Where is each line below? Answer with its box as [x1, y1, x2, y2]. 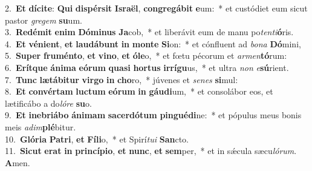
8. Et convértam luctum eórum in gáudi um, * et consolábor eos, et [5, 85, 273, 98]
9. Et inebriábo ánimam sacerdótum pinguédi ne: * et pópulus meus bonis [5, 109, 302, 121]
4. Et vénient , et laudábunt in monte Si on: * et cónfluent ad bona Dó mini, [5, 37, 301, 50]
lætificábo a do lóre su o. [5, 96, 92, 109]
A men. [5, 156, 30, 169]
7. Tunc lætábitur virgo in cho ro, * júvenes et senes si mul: [5, 73, 238, 85]
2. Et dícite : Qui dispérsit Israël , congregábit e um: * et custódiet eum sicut [5, 2, 308, 14]
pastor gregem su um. [5, 13, 82, 26]
